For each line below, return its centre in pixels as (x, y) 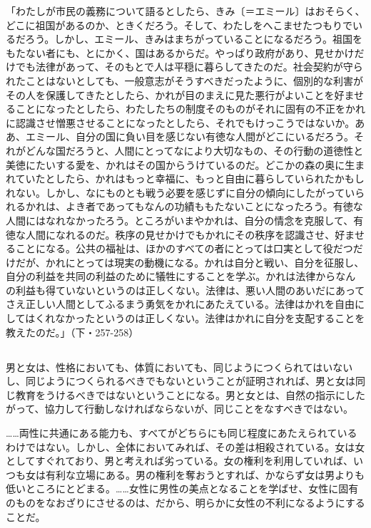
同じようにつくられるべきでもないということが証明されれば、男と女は (190, 381)
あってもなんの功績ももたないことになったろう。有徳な (234, 206)
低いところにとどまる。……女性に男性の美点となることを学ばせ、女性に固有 (182, 488)
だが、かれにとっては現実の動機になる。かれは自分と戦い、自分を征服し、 (190, 262)
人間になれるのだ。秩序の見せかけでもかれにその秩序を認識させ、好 (185, 234)
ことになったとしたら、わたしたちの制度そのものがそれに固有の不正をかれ (190, 109)
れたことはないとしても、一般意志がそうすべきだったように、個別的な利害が (185, 80)
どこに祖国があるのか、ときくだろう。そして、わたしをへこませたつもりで (179, 25)
